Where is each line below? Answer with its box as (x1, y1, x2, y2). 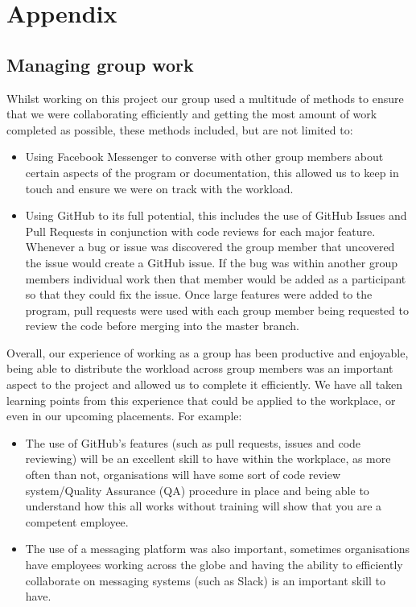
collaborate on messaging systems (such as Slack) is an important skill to (25, 572, 385, 588)
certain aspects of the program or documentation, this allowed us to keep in (25, 163, 399, 180)
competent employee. (25, 513, 129, 530)
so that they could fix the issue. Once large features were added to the (25, 286, 373, 303)
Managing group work (6, 52, 194, 76)
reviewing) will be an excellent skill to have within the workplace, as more (25, 450, 391, 467)
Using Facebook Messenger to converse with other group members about (25, 148, 384, 165)
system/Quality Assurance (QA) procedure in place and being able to (25, 481, 369, 498)
